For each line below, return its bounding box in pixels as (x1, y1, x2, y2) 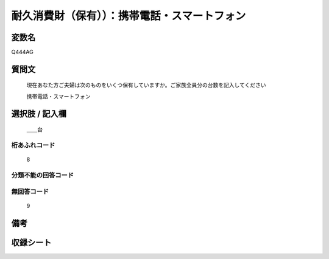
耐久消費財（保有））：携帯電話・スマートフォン (11, 9, 246, 22)
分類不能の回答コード (11, 171, 74, 179)
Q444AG (11, 49, 34, 56)
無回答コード (11, 187, 49, 196)
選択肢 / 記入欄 (11, 108, 67, 119)
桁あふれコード (11, 141, 55, 150)
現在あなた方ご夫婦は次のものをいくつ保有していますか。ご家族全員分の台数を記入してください (26, 81, 266, 89)
